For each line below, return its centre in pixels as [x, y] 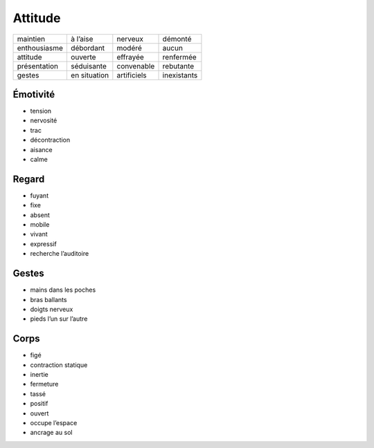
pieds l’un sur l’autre [59, 319]
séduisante [89, 66]
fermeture [44, 384]
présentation [38, 66]
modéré [129, 48]
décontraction [50, 140]
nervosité [44, 120]
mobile [40, 225]
